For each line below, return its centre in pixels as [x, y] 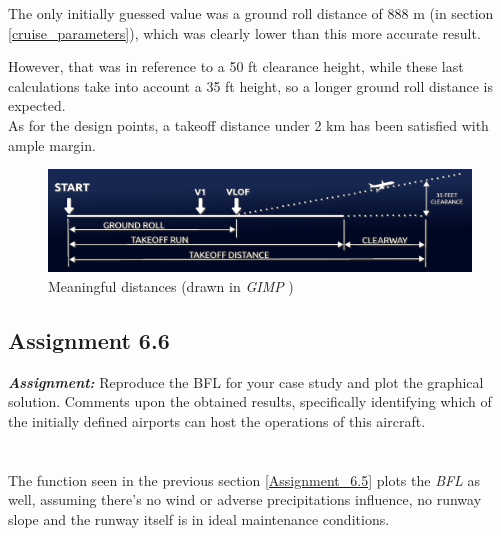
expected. [37, 105]
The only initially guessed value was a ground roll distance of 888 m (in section [251, 13]
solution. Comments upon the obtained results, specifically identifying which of [250, 401]
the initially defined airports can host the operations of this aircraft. [217, 420]
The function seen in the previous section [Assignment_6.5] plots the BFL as [244, 479]
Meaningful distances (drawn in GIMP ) [171, 285]
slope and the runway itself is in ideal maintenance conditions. [199, 518]
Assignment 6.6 [89, 339]
